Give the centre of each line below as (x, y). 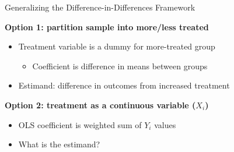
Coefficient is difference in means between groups (120, 66)
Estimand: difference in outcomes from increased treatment (124, 85)
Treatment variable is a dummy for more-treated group (117, 46)
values (165, 124)
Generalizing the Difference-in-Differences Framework (100, 7)
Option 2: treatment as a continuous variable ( (100, 105)
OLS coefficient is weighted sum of (80, 124)
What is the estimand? (59, 144)
